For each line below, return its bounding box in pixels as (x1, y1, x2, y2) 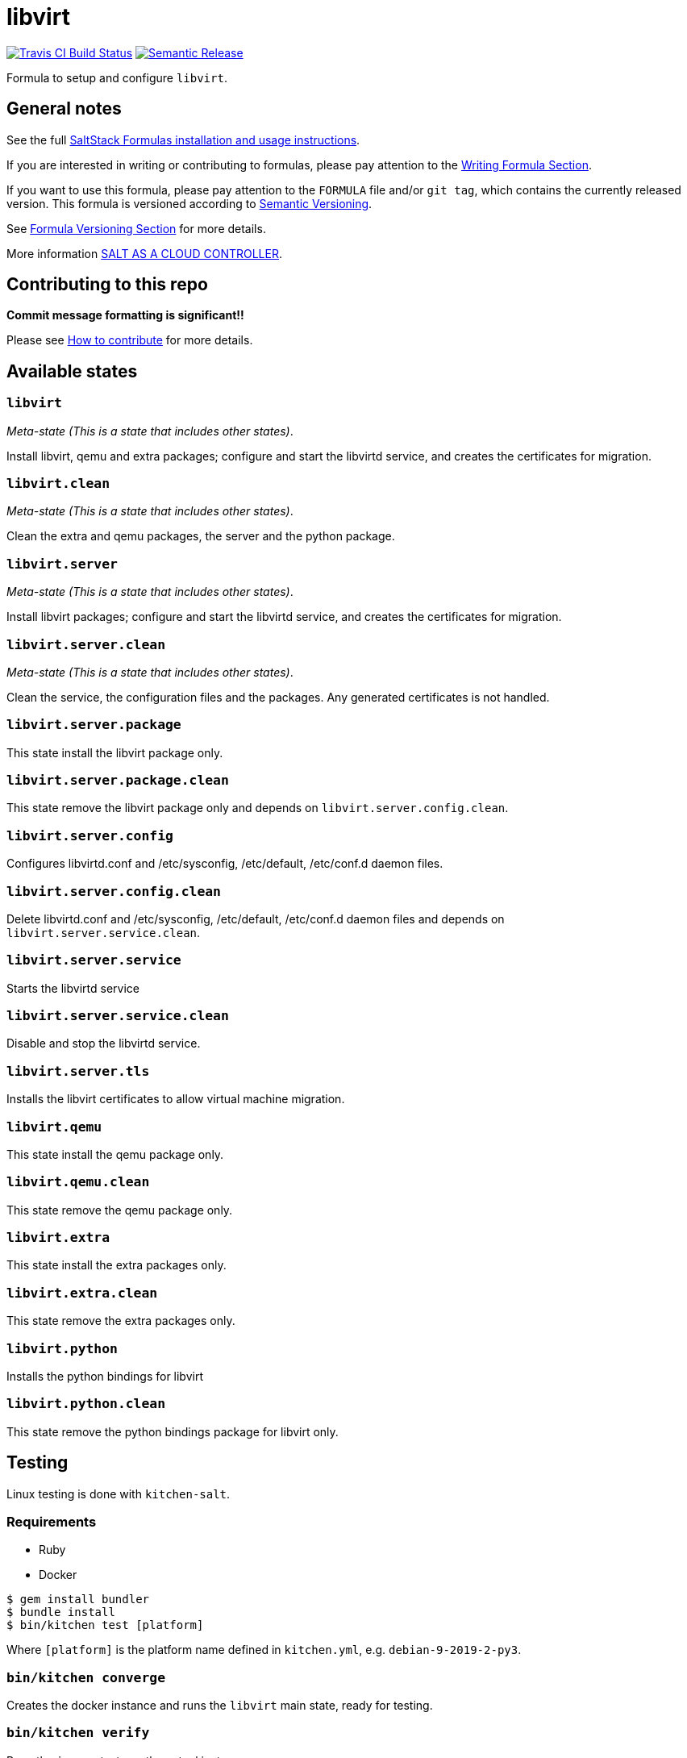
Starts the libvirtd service (6, 981, 139, 995)
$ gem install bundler (6, 1593, 150, 1606)
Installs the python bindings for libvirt (6, 1368, 203, 1383)
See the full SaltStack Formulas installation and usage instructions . (6, 132, 360, 147)
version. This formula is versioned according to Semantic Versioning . (6, 196, 373, 210)
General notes (6, 98, 122, 119)
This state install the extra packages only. (6, 1258, 227, 1273)
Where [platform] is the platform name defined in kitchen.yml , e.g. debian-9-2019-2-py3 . (6, 1643, 522, 1657)
